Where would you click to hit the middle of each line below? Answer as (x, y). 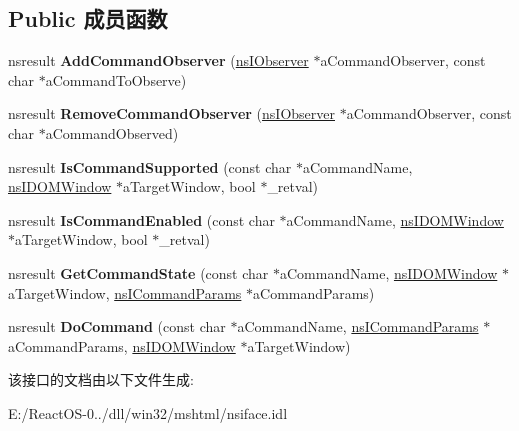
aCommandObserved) (112, 132)
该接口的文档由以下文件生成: (101, 379)
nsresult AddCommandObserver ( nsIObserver (158, 60)
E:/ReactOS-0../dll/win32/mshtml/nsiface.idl (148, 412)
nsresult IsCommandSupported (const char (150, 166)
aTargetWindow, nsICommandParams (125, 292)
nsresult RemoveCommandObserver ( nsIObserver (171, 113)
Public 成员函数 (88, 18)
